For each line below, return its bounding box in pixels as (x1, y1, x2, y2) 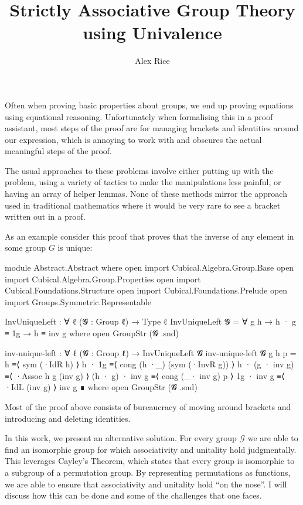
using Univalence (83, 21, 222, 45)
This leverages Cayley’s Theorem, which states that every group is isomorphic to (5, 455, 295, 467)
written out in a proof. (5, 210, 86, 223)
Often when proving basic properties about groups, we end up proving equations (5, 98, 294, 111)
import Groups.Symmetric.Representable (5, 295, 151, 308)
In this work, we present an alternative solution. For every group (5, 432, 237, 444)
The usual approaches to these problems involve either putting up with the (5, 164, 274, 176)
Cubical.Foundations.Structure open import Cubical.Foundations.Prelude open (5, 284, 288, 296)
